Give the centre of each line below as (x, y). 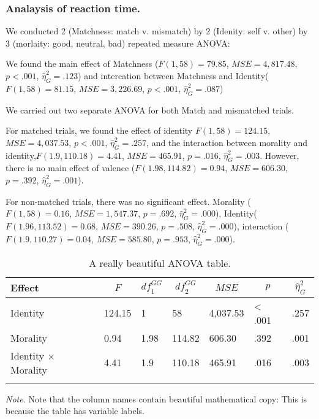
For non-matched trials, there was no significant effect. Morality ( (128, 201)
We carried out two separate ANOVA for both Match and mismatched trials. (150, 110)
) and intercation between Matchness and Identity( (173, 75)
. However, (280, 155)
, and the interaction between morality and (227, 142)
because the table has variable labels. (75, 411)
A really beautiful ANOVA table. (160, 263)
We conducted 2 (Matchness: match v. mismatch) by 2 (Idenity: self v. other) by (157, 31)
